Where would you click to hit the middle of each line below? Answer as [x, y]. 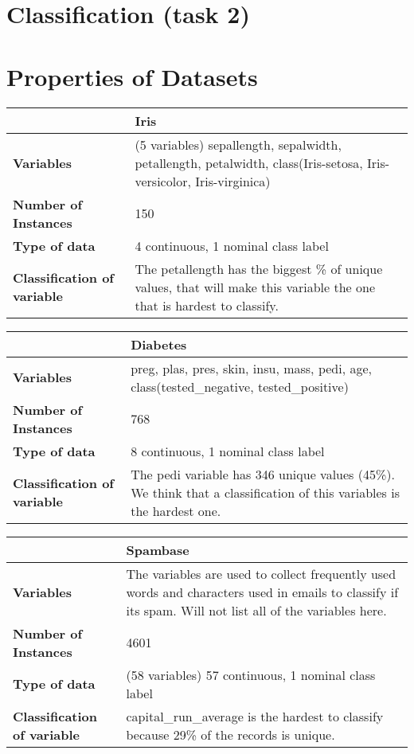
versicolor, [163, 181]
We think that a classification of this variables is [265, 492]
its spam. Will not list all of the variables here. [256, 610]
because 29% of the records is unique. [230, 734]
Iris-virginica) [233, 181]
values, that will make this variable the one [255, 287]
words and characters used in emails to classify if [262, 592]
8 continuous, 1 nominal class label [228, 451]
